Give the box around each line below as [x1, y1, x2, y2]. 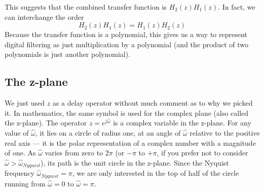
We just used [5, 98, 45, 108]
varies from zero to [45, 147, 103, 158]
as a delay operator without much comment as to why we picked [52, 98, 253, 108]
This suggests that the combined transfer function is [5, 2, 167, 12]
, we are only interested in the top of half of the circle [72, 168, 239, 178]
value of [5, 127, 29, 138]
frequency [5, 168, 34, 178]
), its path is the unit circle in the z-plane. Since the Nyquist [41, 157, 229, 168]
